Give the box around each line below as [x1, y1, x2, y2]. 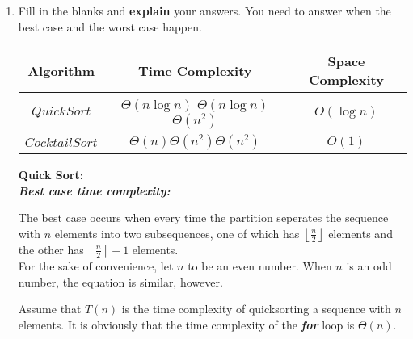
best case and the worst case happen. [18, 18, 202, 35]
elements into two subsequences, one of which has [54, 224, 300, 241]
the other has [18, 241, 84, 257]
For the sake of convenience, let [18, 257, 174, 274]
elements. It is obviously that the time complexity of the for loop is [18, 316, 355, 333]
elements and [328, 224, 393, 241]
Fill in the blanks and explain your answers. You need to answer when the [18, 2, 391, 19]
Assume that [18, 300, 82, 317]
